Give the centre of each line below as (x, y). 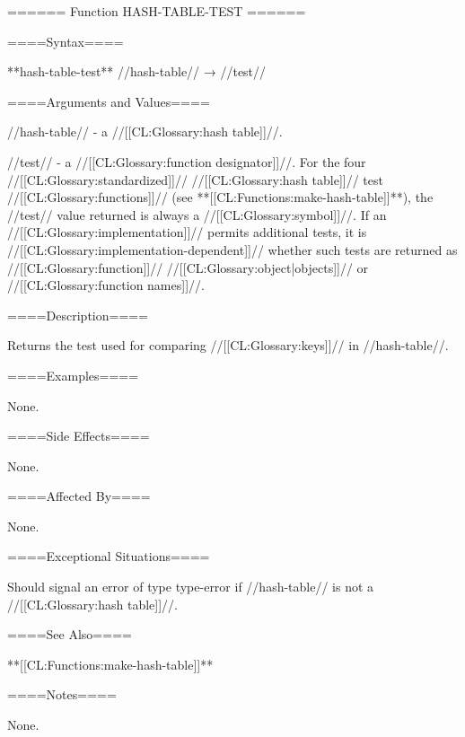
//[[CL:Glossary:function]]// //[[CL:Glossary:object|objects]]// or (188, 267)
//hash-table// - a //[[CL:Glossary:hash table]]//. (145, 132)
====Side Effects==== (79, 436)
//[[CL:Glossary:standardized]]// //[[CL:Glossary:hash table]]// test (195, 179)
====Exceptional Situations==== (109, 556)
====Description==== (78, 315)
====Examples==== (73, 375)
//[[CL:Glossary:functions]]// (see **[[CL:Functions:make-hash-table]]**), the (220, 197)
